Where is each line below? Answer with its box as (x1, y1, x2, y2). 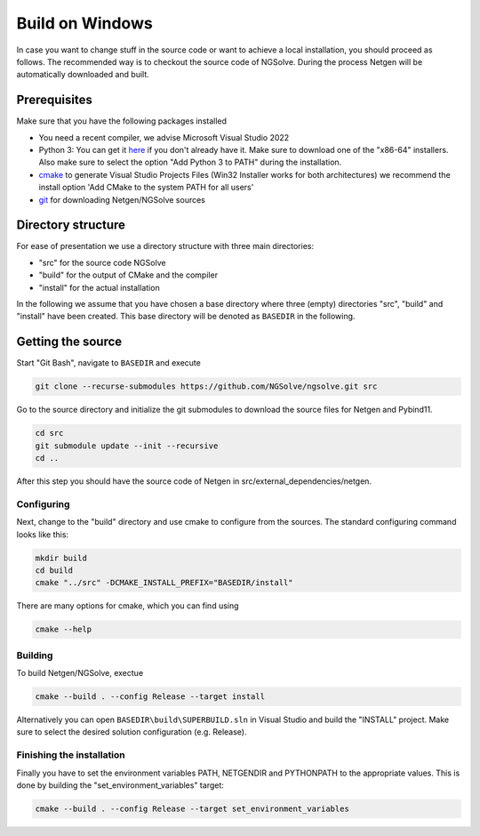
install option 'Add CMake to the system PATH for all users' (38, 182, 254, 193)
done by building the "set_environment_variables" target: (16, 779, 224, 791)
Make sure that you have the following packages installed (16, 116, 227, 126)
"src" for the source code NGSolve (38, 257, 166, 268)
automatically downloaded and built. (16, 69, 150, 80)
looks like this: (16, 529, 69, 540)
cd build (35, 565, 74, 575)
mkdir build (35, 552, 88, 563)
